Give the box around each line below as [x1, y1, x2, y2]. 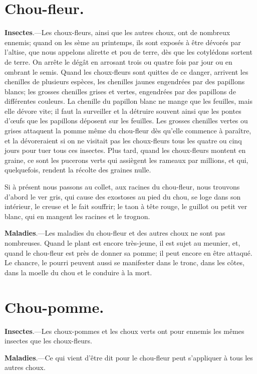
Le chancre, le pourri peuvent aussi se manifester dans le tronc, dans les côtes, [5, 257, 244, 268]
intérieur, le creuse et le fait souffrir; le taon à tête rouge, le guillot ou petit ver [5, 201, 247, 212]
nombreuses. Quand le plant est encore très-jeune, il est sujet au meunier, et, [5, 238, 240, 248]
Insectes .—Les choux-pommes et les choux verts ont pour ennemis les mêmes [5, 325, 244, 336]
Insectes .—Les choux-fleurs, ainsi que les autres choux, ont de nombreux [5, 27, 230, 38]
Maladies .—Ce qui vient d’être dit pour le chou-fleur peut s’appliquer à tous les [5, 352, 253, 362]
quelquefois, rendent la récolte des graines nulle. [5, 164, 151, 175]
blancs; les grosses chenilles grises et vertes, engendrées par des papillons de [5, 86, 236, 96]
